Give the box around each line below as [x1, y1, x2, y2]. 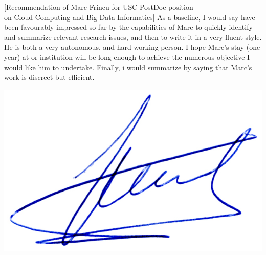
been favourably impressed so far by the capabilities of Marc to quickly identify [4, 22, 253, 32]
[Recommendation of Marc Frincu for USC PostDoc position [4, 2, 193, 12]
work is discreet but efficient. [4, 72, 95, 82]
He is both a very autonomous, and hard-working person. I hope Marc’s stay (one [4, 41, 260, 52]
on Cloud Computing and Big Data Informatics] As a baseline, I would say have [4, 11, 255, 22]
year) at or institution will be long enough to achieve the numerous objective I [4, 51, 250, 62]
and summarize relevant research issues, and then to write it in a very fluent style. [4, 31, 262, 42]
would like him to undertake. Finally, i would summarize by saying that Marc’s [4, 61, 252, 72]
